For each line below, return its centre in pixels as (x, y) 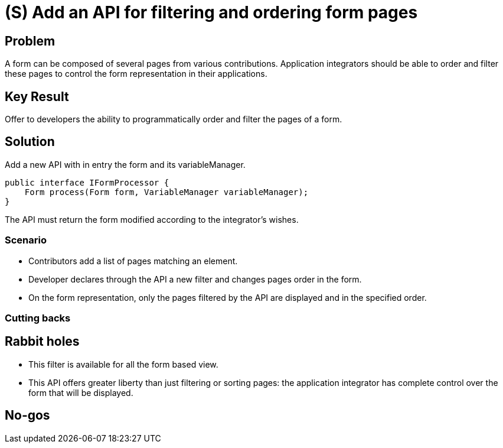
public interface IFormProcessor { (87, 182)
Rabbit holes (42, 342)
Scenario (26, 240)
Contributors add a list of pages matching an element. (133, 261)
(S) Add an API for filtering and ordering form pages (211, 12)
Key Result (37, 96)
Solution (30, 142)
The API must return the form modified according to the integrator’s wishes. (152, 219)
